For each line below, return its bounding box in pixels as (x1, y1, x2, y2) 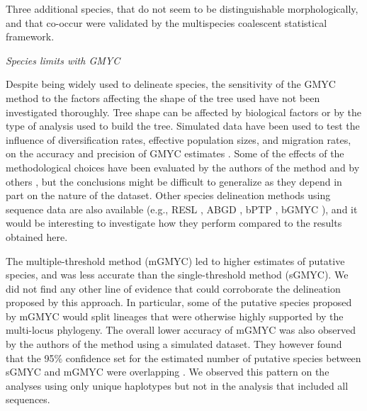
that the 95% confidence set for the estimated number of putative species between (6, 350, 361, 365)
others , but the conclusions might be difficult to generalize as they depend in (6, 174, 342, 188)
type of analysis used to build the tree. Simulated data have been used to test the (6, 118, 360, 133)
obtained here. (6, 229, 68, 244)
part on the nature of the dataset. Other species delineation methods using (6, 188, 331, 203)
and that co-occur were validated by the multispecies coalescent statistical (6, 15, 327, 30)
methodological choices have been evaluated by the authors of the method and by (6, 159, 360, 174)
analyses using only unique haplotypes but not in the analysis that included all (6, 378, 349, 393)
